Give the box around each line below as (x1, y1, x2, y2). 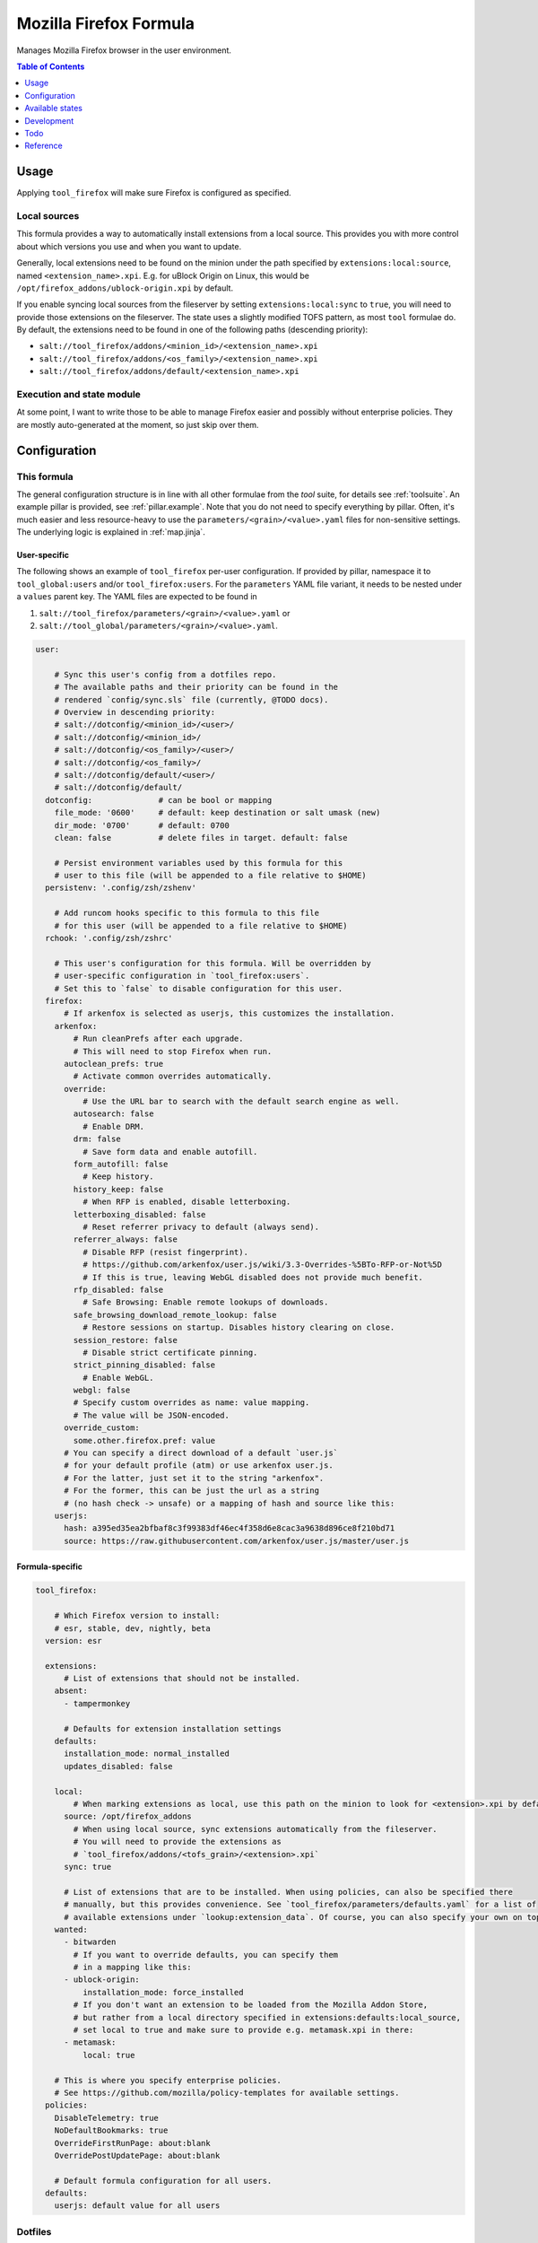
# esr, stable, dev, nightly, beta (54, 1623, 211, 1633)
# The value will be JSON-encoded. (73, 1410, 230, 1420)
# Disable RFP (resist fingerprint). (82, 1247, 248, 1257)
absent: (54, 1686, 89, 1696)
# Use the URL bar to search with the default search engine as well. (82, 1096, 400, 1107)
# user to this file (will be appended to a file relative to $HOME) (54, 870, 367, 881)
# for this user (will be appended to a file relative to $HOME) (54, 921, 348, 930)
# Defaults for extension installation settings (64, 1724, 282, 1733)
